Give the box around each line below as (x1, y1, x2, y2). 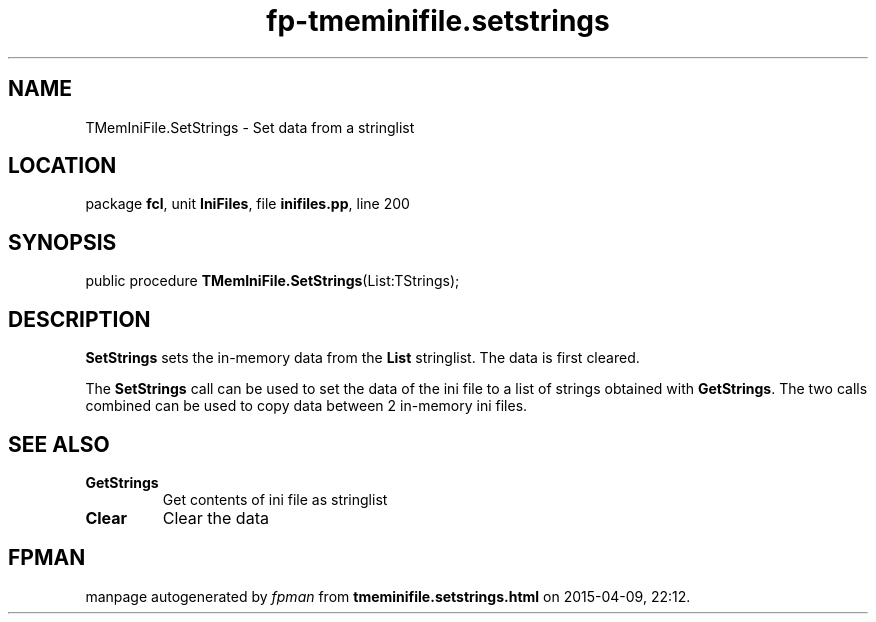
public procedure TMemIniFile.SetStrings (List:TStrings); (85, 272, 460, 290)
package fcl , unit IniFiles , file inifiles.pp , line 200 (85, 195, 410, 213)
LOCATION (8, 153, 117, 179)
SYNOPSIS (8, 229, 117, 255)
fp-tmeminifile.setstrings (266, 4, 610, 38)
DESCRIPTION (8, 306, 151, 332)
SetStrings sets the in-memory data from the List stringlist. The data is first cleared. (85, 349, 640, 367)
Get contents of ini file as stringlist (162, 490, 388, 508)
